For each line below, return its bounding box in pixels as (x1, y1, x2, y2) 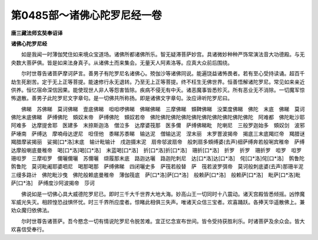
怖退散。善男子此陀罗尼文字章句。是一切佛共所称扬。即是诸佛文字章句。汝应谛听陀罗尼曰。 (11, 95, 233, 102)
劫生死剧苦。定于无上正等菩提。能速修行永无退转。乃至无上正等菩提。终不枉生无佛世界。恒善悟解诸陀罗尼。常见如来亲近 (11, 78, 305, 85)
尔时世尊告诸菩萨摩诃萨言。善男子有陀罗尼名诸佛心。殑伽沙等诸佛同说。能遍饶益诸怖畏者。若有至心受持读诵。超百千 (21, 70, 305, 77)
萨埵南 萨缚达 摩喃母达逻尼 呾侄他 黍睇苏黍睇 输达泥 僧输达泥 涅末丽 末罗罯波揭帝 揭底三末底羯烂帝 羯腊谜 (11, 130, 305, 137)
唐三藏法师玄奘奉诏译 (11, 29, 63, 36)
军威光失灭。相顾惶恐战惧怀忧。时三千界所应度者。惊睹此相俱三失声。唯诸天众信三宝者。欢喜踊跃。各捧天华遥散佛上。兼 (11, 198, 305, 205)
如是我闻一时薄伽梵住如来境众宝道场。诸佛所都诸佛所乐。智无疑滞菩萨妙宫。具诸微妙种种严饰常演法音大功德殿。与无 (21, 51, 305, 58)
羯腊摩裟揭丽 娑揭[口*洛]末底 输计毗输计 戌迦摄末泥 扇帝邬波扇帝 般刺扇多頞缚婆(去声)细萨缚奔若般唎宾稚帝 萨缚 (11, 138, 305, 145)
